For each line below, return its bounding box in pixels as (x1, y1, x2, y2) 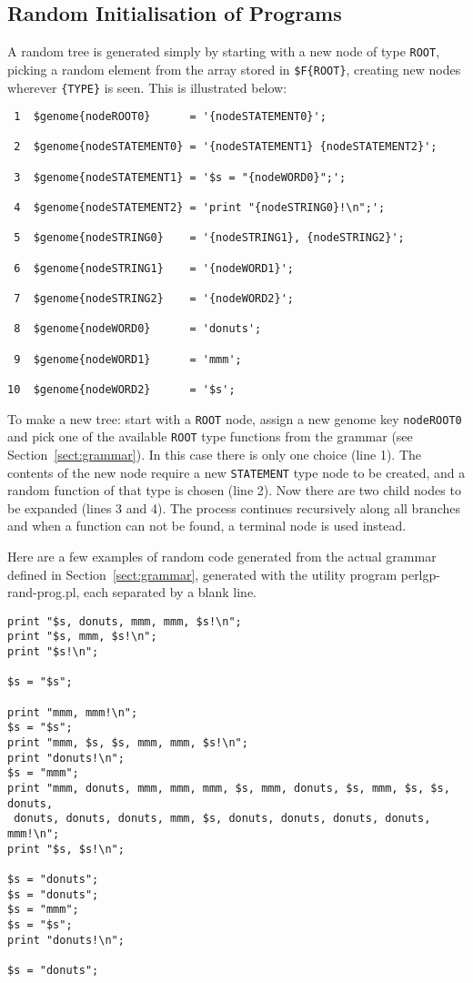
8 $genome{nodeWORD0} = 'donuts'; (14, 322, 262, 336)
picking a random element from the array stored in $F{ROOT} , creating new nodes (7, 59, 461, 78)
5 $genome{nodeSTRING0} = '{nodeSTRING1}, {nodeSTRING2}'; (14, 231, 405, 245)
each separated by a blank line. (84, 583, 257, 602)
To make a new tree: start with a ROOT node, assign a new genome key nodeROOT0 (7, 409, 462, 428)
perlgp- (400, 564, 440, 583)
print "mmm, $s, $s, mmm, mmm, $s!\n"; (7, 736, 248, 750)
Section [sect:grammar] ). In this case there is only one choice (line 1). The (7, 444, 421, 463)
